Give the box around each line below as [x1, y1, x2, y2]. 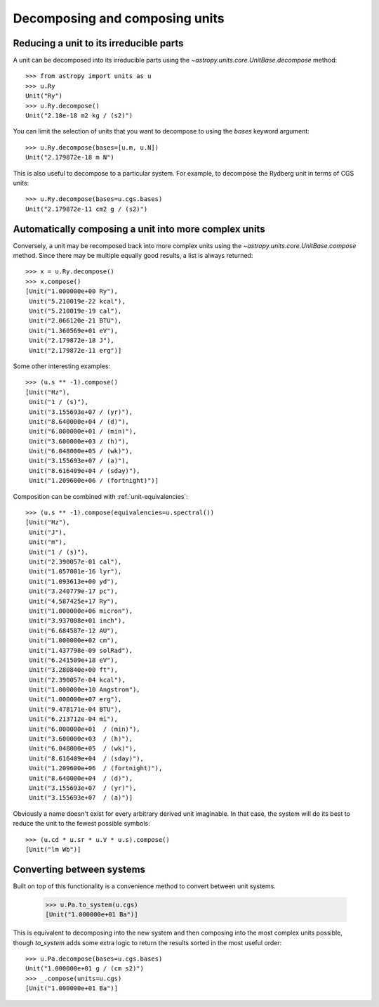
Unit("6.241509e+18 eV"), [29, 656, 119, 664]
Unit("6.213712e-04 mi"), [29, 715, 119, 723]
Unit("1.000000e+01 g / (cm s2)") [25, 965, 144, 973]
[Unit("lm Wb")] [25, 845, 81, 853]
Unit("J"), [29, 528, 67, 536]
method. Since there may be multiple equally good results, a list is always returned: [13, 252, 253, 260]
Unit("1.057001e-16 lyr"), [29, 568, 122, 576]
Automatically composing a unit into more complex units [13, 223, 266, 235]
